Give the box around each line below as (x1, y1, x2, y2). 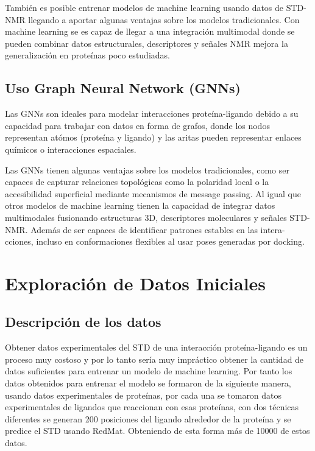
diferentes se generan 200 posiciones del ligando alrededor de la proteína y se (5, 412, 291, 425)
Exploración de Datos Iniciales (5, 270, 266, 295)
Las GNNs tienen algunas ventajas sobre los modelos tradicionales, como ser (5, 163, 289, 176)
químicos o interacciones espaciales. (5, 142, 136, 155)
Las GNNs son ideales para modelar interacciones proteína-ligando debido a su (5, 107, 299, 120)
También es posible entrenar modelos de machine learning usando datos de (5, 1, 284, 13)
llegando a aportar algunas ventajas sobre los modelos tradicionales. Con (28, 13, 300, 26)
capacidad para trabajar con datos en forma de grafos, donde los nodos (5, 119, 270, 131)
